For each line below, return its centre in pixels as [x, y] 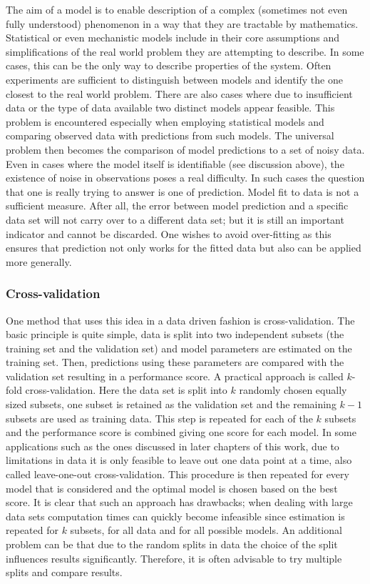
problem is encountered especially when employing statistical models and [165, 121]
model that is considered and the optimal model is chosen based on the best [172, 488]
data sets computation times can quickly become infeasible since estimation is [175, 516]
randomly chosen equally [293, 390]
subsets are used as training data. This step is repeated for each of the [159, 418]
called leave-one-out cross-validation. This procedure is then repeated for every [178, 474]
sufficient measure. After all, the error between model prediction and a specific [177, 206]
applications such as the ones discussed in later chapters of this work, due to [173, 446]
